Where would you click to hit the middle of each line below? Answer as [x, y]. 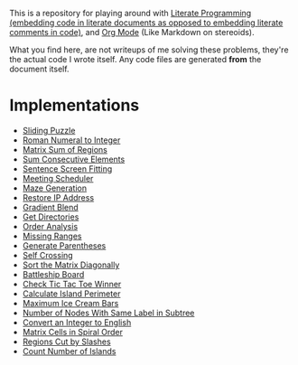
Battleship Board [53, 274]
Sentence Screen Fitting [67, 168]
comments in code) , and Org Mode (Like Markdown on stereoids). [132, 32]
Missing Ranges [52, 236]
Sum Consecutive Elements [74, 159]
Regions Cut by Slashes [66, 342]
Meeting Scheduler [58, 178]
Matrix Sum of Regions [65, 149]
